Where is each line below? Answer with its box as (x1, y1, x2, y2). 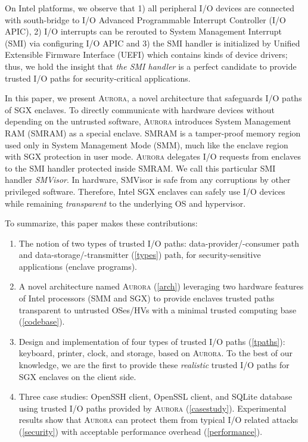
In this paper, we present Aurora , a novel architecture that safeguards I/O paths (5, 92, 302, 104)
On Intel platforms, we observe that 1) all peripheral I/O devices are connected (5, 2, 295, 14)
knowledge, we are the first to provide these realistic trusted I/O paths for (18, 359, 290, 371)
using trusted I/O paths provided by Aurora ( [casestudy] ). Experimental (18, 401, 287, 414)
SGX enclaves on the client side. (18, 370, 136, 382)
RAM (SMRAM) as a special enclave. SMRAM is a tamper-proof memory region (5, 126, 301, 139)
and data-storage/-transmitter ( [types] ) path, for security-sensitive (18, 248, 261, 261)
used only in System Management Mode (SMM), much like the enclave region (5, 138, 288, 151)
